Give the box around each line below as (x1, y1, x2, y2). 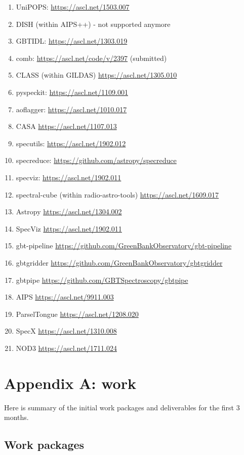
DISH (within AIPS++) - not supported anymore (16, 18, 171, 29)
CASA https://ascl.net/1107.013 (16, 121, 117, 132)
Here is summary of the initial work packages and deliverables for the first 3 (4, 402, 240, 412)
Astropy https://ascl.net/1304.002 (16, 206, 122, 217)
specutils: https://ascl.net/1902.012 (16, 138, 126, 148)
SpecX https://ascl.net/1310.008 (16, 326, 117, 336)
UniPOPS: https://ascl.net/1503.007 (16, 2, 130, 12)
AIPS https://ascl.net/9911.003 (16, 291, 114, 302)
